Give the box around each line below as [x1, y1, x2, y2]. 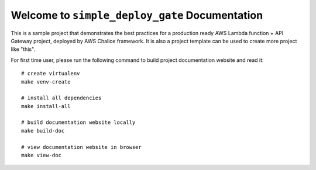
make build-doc [21, 127, 65, 134]
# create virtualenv [21, 70, 80, 77]
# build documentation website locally [21, 119, 136, 126]
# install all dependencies [21, 95, 102, 102]
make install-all [21, 103, 71, 109]
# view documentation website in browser [21, 144, 142, 150]
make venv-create [21, 78, 71, 85]
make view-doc [21, 152, 61, 159]
